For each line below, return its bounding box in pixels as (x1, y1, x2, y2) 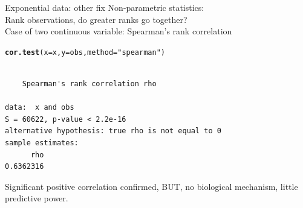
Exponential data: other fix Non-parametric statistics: (5, 1, 204, 13)
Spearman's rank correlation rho (22, 80, 157, 89)
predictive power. (5, 192, 68, 204)
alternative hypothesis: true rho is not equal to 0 (5, 127, 221, 136)
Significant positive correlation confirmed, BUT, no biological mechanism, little (5, 180, 298, 192)
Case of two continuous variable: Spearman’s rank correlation (5, 25, 232, 37)
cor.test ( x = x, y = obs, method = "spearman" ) (5, 48, 165, 57)
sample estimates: (5, 139, 79, 147)
